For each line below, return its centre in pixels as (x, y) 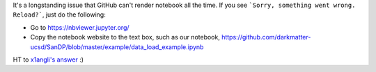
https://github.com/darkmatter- (266, 37)
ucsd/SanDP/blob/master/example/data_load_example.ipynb (117, 47)
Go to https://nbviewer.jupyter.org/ (80, 27)
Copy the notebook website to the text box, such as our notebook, (125, 37)
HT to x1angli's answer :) (48, 60)
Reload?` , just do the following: (59, 15)
